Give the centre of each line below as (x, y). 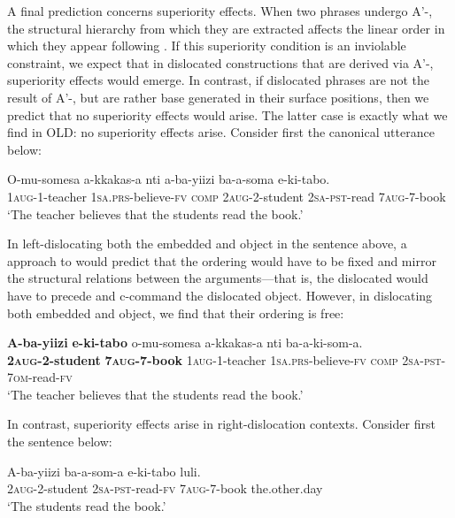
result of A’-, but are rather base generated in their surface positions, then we (218, 97)
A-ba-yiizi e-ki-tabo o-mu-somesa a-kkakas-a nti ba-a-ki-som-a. (185, 343)
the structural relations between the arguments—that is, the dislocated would (218, 278)
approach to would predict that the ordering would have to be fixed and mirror (222, 260)
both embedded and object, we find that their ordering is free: (176, 312)
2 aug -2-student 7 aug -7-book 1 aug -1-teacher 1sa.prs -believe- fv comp (203, 359)
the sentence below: (60, 442)
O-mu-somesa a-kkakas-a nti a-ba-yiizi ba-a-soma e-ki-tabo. (169, 179)
